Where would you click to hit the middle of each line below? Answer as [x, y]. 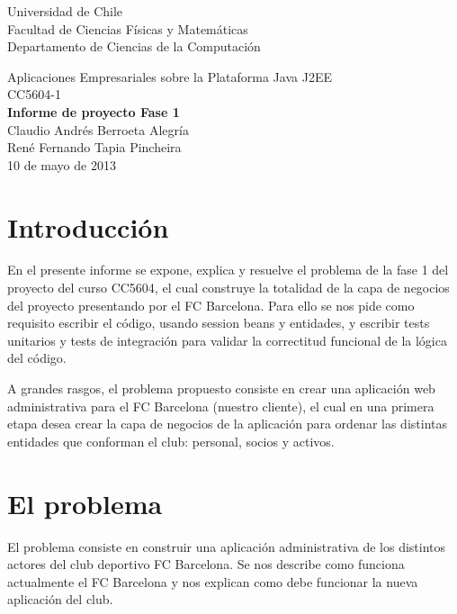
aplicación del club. [60, 599]
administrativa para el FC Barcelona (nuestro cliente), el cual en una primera [221, 406]
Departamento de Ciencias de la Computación [134, 46]
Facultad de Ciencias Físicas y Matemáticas [128, 28]
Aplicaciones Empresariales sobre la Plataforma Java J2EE [170, 76]
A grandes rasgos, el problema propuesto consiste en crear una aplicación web [221, 388]
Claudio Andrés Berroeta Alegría [98, 129]
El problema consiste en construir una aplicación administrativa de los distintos [227, 546]
